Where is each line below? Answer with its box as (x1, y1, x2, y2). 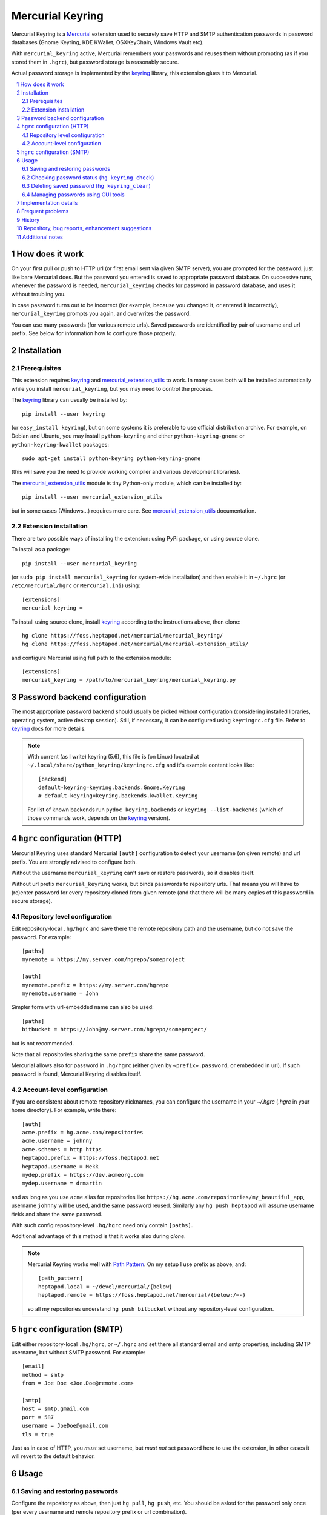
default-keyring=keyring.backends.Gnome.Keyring (38, 784, 185, 791)
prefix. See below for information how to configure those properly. (11, 330, 177, 337)
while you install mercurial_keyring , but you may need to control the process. (11, 385, 213, 392)
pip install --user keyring (22, 410, 105, 418)
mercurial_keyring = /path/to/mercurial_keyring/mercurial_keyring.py (22, 676, 236, 684)
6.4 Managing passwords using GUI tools (22, 191, 125, 198)
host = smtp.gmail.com (22, 1405, 90, 1412)
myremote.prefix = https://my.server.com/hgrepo (22, 982, 169, 988)
